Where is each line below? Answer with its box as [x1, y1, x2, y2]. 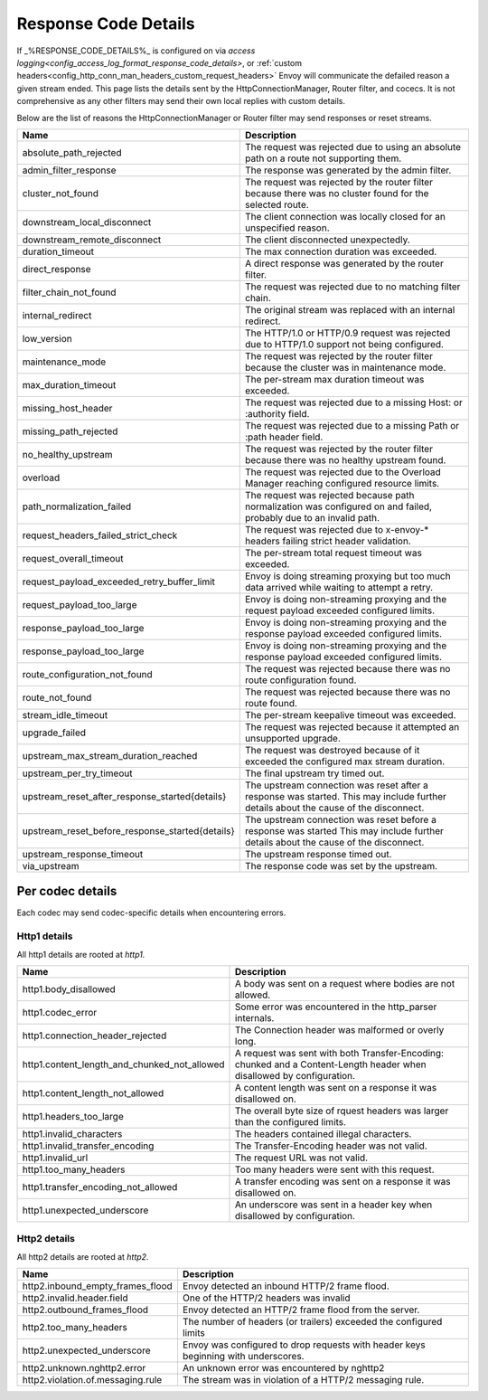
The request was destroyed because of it [244, 743, 420, 756]
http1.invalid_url [22, 1151, 89, 1164]
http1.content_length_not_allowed [22, 1086, 164, 1099]
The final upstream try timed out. [244, 767, 385, 780]
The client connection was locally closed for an [244, 210, 446, 222]
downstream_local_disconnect [22, 215, 152, 228]
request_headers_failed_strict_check [22, 529, 178, 542]
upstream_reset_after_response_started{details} [22, 790, 227, 802]
